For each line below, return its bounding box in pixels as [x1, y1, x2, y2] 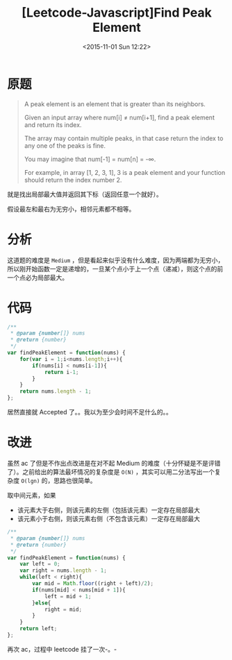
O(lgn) [20, 477, 40, 484]
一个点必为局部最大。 [7, 273, 68, 282]
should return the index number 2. [24, 176, 122, 184]
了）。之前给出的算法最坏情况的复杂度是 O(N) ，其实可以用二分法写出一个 [7, 468, 215, 476]
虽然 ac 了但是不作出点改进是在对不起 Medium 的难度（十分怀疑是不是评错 [7, 459, 221, 467]
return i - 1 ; [44, 369, 79, 375]
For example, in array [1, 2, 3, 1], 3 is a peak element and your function [24, 168, 226, 176]
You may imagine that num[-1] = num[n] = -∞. [24, 155, 156, 163]
